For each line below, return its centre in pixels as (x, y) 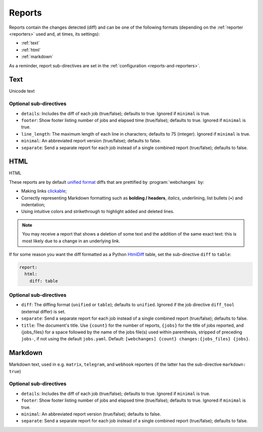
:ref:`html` (31, 50)
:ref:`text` (30, 43)
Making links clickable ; (44, 191)
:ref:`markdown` (37, 57)
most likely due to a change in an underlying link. (71, 241)
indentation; (33, 204)
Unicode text (22, 91)
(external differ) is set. (43, 312)
